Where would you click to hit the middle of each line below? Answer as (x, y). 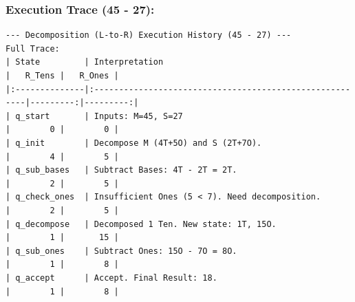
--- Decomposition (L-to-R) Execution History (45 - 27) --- (149, 35)
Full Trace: (33, 48)
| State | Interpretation (85, 62)
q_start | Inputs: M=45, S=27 (99, 116)
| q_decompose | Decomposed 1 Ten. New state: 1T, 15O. (141, 224)
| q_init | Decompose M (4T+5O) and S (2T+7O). (134, 143)
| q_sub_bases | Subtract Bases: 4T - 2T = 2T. (121, 170)
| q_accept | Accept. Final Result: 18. (111, 278)
